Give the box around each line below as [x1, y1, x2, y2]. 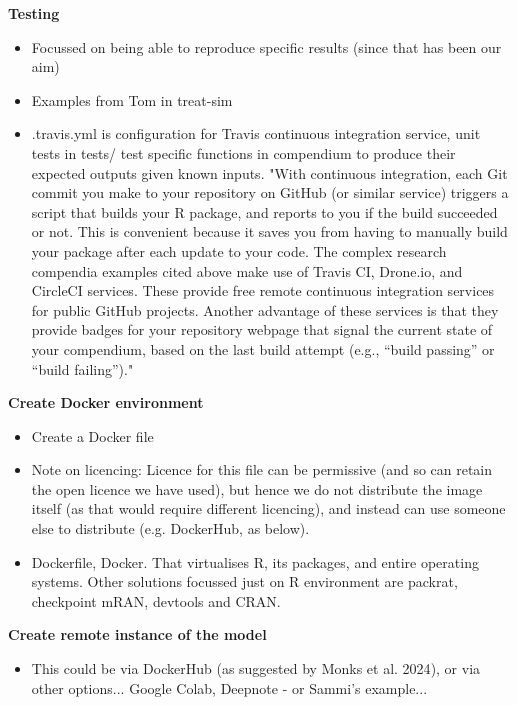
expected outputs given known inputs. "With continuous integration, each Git [31, 162, 508, 183]
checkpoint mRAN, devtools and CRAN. [31, 590, 281, 611]
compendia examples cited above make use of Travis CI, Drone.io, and [31, 260, 463, 281]
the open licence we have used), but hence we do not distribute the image [31, 478, 483, 499]
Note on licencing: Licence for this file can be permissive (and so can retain [31, 459, 493, 480]
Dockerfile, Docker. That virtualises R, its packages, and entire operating [31, 551, 479, 572]
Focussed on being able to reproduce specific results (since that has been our [31, 36, 502, 57]
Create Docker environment [8, 392, 204, 413]
